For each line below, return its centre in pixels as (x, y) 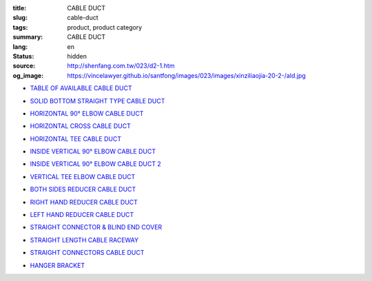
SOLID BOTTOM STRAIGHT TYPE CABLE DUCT (97, 101)
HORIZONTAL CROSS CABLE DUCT (80, 126)
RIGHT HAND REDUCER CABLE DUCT (84, 202)
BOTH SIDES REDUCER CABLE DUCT (83, 189)
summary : (28, 37)
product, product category (105, 27)
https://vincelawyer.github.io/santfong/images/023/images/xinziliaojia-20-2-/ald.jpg (186, 75)
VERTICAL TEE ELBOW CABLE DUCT (83, 176)
